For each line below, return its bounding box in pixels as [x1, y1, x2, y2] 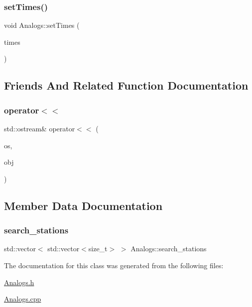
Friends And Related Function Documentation [4, 78, 249, 93]
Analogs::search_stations [130, 243, 207, 254]
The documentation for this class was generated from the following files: [4, 260, 224, 270]
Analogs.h [4, 277, 34, 287]
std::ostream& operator [4, 123, 75, 133]
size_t [88, 243, 108, 254]
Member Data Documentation [4, 198, 163, 213]
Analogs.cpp [4, 294, 41, 304]
